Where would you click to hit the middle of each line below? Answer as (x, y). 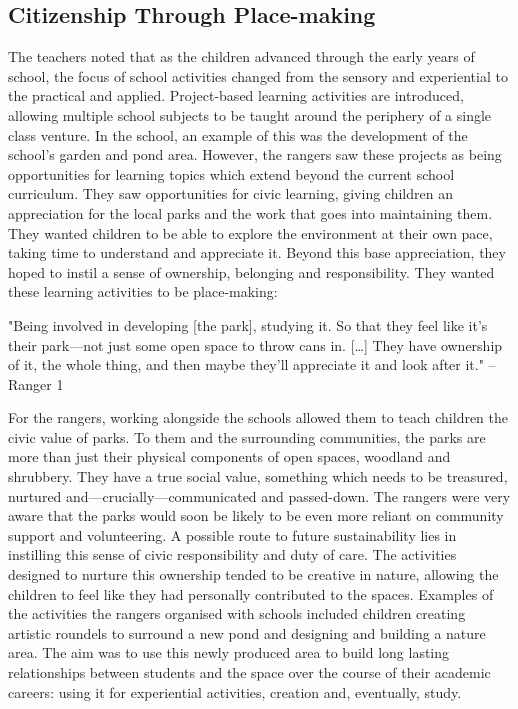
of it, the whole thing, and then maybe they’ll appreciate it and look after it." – (252, 364)
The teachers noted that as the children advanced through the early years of (241, 56)
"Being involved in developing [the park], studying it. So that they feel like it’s (248, 324)
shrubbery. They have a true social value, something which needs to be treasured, (258, 476)
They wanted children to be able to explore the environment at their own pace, (250, 232)
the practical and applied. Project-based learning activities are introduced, (236, 95)
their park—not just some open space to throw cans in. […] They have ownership (255, 344)
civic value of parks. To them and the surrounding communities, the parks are (247, 436)
